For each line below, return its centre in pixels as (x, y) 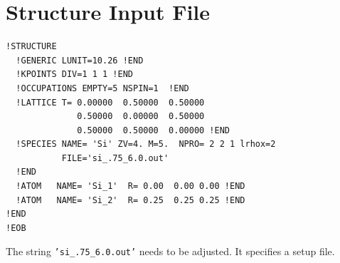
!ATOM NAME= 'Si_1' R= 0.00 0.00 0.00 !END (131, 186)
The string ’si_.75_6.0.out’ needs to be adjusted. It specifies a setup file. (170, 251)
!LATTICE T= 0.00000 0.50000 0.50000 (110, 102)
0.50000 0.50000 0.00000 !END (153, 130)
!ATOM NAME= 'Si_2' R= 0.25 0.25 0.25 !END (131, 200)
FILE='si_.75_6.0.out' (115, 158)
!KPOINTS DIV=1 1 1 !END (74, 74)
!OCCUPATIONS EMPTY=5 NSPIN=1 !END (102, 88)
